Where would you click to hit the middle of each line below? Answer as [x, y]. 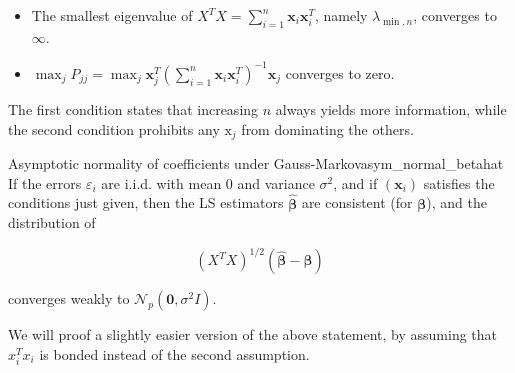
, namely [341, 15]
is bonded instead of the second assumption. [174, 353]
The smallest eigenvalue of [112, 15]
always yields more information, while [391, 109]
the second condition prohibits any [114, 128]
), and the [456, 202]
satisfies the [459, 182]
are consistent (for [357, 202]
